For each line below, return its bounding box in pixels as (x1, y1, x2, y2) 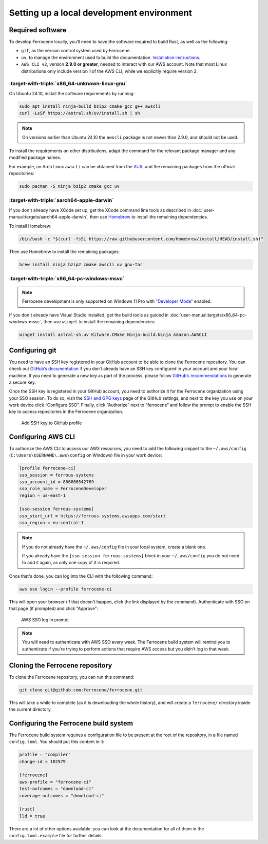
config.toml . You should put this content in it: (9, 739, 105, 745)
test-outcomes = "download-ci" (19, 786, 95, 792)
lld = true (19, 813, 45, 819)
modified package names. (9, 155, 61, 160)
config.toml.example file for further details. (9, 833, 103, 839)
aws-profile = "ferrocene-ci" (19, 779, 92, 785)
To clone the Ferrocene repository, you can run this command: (9, 674, 134, 680)
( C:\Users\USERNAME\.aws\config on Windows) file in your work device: (9, 452, 162, 458)
